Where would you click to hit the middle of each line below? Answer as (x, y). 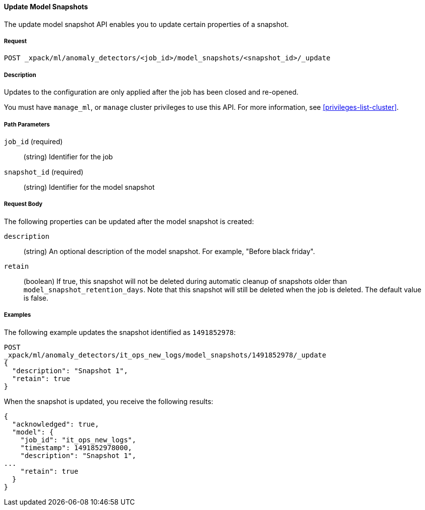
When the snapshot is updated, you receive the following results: (109, 401)
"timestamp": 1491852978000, (76, 447)
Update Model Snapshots (46, 7)
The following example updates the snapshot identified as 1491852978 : (120, 332)
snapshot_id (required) (44, 172)
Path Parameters (27, 124)
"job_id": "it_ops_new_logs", (78, 440)
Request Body (23, 204)
